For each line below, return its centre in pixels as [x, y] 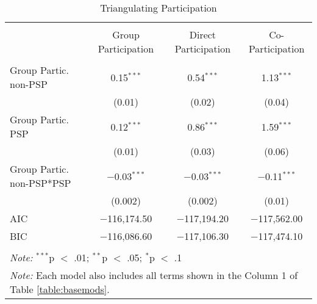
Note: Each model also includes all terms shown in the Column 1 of [154, 275]
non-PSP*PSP [41, 183]
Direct [203, 34]
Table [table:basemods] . [60, 289]
